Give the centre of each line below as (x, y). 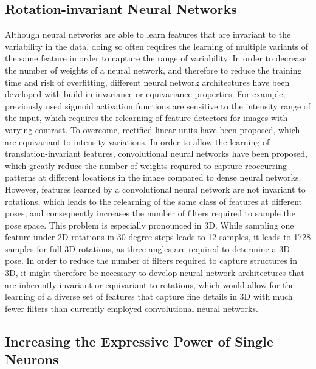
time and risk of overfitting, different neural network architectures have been (147, 82)
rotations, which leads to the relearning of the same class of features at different (154, 201)
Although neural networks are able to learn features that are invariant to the (148, 34)
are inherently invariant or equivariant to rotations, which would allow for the (150, 284)
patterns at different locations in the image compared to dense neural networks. (153, 177)
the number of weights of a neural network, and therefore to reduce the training (153, 70)
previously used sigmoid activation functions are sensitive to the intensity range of (158, 105)
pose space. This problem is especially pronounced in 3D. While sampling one (149, 225)
